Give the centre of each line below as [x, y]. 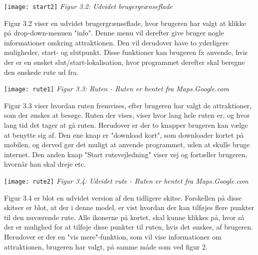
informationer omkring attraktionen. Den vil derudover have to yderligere [117, 42]
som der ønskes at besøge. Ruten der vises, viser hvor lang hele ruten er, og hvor [127, 115]
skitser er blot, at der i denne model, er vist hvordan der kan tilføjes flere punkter [129, 207]
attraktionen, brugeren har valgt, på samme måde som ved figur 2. [106, 246]
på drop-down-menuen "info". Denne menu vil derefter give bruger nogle [114, 33]
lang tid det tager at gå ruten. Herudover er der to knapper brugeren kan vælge [126, 125]
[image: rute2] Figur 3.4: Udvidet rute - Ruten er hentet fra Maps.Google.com [126, 181]
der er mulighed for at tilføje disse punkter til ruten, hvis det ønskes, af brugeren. [129, 227]
